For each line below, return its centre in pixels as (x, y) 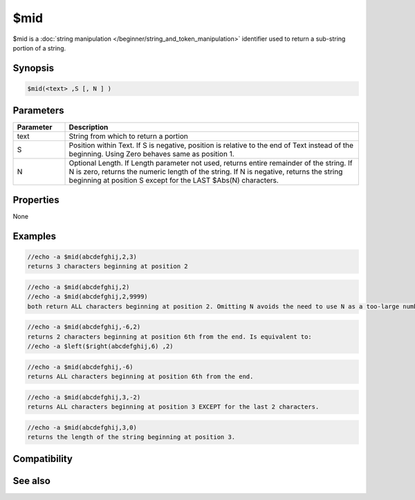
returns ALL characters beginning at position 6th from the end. (140, 377)
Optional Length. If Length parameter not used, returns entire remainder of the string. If (211, 163)
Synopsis (34, 68)
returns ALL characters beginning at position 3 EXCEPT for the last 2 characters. (173, 407)
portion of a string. (39, 48)
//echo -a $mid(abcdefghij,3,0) (82, 427)
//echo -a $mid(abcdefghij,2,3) (82, 257)
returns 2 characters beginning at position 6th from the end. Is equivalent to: (170, 336)
